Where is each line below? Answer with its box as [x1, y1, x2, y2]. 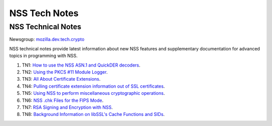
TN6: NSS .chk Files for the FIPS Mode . [22, 97, 104, 103]
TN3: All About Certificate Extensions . [22, 76, 101, 82]
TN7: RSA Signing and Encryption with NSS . [22, 104, 113, 110]
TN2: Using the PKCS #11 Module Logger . [22, 69, 108, 75]
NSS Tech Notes [9, 8, 79, 19]
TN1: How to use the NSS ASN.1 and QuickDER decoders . [22, 62, 141, 68]
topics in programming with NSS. [9, 53, 78, 59]
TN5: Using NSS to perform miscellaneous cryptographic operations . [22, 90, 165, 96]
